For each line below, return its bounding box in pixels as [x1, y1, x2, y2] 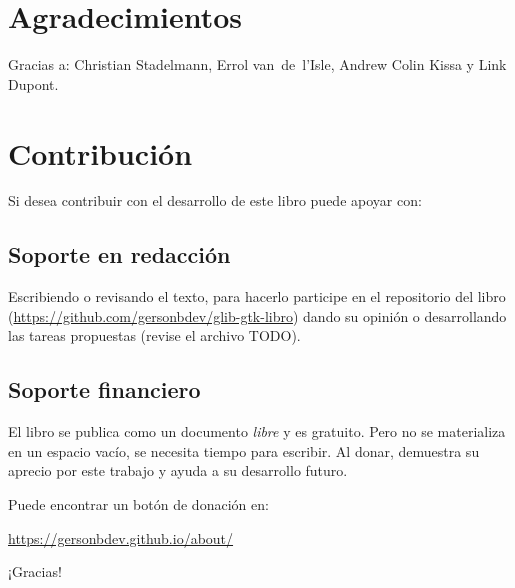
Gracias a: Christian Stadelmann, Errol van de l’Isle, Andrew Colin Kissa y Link [8, 54, 507, 75]
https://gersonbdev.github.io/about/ [8, 527, 234, 548]
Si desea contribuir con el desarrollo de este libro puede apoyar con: [8, 190, 422, 211]
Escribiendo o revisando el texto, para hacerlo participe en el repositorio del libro [8, 286, 506, 307]
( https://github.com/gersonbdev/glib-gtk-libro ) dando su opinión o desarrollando [8, 305, 507, 326]
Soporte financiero [8, 374, 201, 405]
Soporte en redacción [8, 239, 231, 270]
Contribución [8, 132, 193, 173]
